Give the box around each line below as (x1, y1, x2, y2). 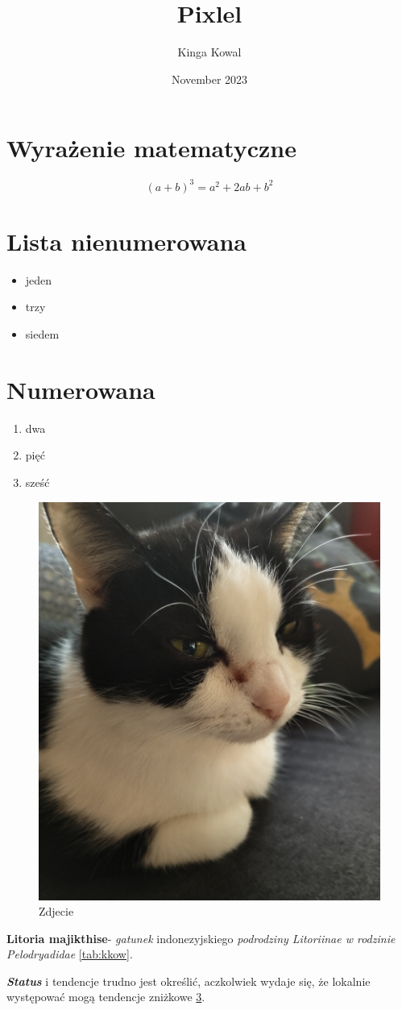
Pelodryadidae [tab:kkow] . (6, 946, 133, 962)
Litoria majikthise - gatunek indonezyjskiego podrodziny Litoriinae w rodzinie (6, 929, 396, 946)
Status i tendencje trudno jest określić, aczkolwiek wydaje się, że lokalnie (6, 972, 371, 989)
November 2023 (171, 70, 248, 87)
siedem (25, 326, 60, 343)
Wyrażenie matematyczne (6, 131, 296, 164)
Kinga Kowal (177, 44, 242, 60)
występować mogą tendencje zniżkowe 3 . (6, 988, 205, 1005)
